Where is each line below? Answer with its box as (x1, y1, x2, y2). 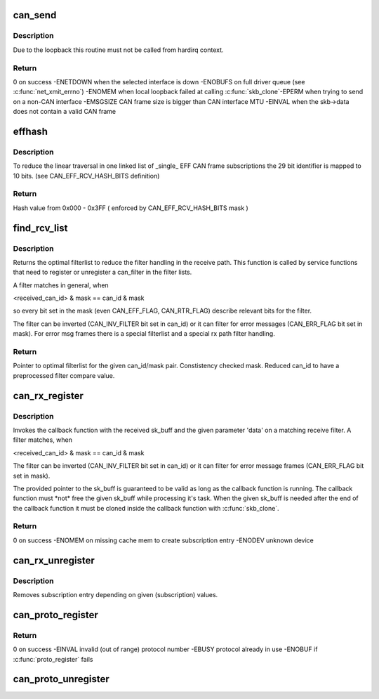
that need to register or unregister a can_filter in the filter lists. (13, 268, 192, 277)
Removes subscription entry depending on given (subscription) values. (13, 590, 218, 599)
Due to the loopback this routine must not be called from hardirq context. (13, 46, 224, 54)
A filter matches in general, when (13, 281, 109, 289)
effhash (13, 125, 48, 137)
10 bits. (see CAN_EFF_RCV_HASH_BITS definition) (13, 171, 160, 180)
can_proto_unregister (13, 673, 110, 685)
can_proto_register (13, 608, 98, 621)
